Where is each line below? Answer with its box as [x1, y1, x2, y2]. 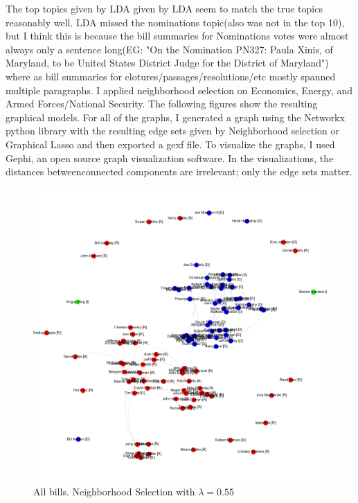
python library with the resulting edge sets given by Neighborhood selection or [6, 123, 339, 138]
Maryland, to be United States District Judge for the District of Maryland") [6, 55, 329, 70]
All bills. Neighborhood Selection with [33, 484, 195, 499]
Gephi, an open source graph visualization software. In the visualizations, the [6, 150, 334, 165]
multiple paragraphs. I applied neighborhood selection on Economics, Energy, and [6, 82, 352, 97]
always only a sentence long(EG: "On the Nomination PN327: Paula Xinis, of [6, 42, 333, 56]
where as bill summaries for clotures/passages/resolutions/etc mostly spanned [6, 69, 336, 83]
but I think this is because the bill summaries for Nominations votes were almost [6, 28, 349, 43]
